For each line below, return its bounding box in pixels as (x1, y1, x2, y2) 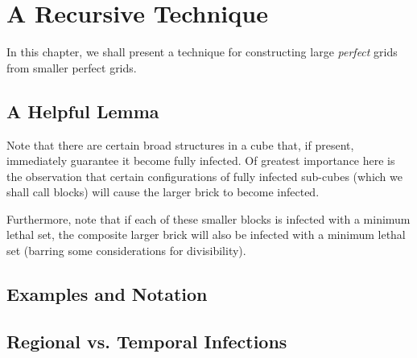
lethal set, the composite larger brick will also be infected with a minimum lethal (6, 226, 406, 243)
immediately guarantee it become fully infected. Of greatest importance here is (6, 152, 395, 169)
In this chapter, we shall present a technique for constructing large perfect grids (6, 43, 398, 60)
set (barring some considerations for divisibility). (6, 242, 246, 259)
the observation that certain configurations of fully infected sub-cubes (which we (6, 167, 403, 184)
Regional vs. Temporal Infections (6, 328, 287, 353)
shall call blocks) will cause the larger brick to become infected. (6, 183, 320, 200)
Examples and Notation (6, 282, 208, 307)
